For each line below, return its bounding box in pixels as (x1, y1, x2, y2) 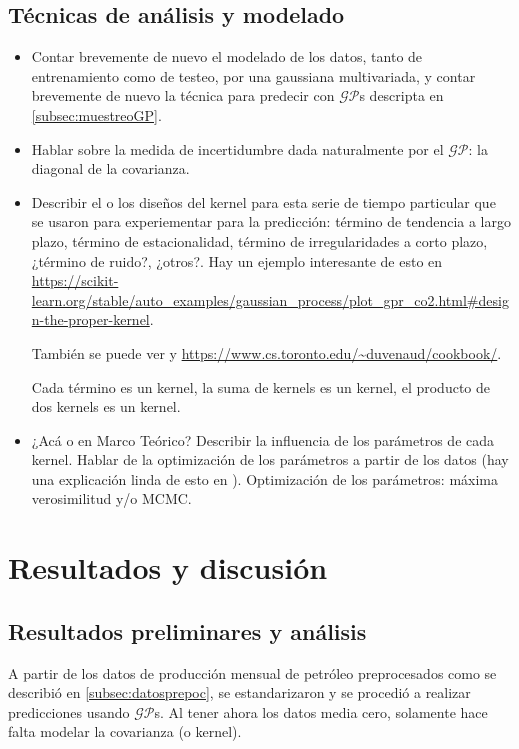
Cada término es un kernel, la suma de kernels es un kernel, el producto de (31, 376, 490, 397)
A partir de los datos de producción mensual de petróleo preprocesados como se (8, 662, 497, 683)
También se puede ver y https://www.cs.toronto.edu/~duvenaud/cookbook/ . (31, 342, 502, 363)
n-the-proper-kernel (31, 309, 150, 330)
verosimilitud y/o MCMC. (31, 488, 192, 509)
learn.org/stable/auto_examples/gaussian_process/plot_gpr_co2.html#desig (31, 289, 509, 310)
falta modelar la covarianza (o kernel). (8, 721, 242, 742)
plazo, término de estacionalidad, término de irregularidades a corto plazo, (31, 230, 488, 251)
